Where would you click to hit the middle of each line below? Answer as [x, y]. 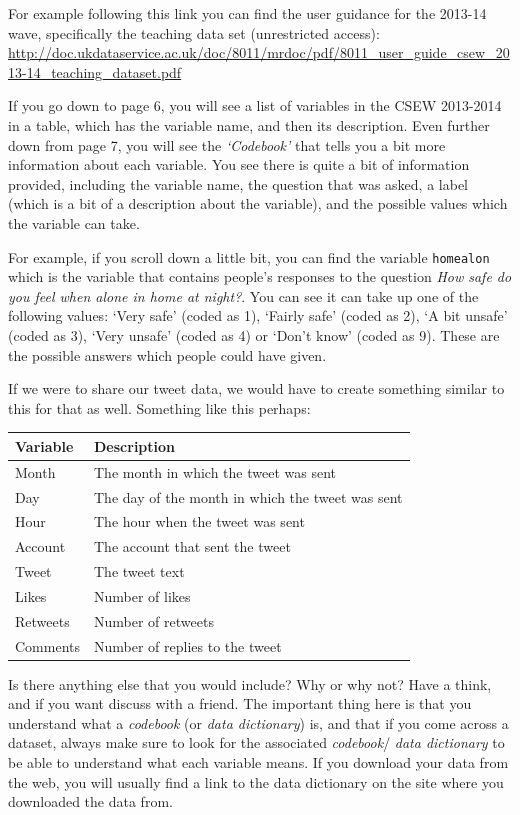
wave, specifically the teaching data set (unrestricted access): [194, 32]
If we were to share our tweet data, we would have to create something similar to [256, 388]
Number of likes [142, 595]
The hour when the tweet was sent [199, 521]
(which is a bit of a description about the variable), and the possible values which [258, 203]
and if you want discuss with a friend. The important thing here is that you [240, 703]
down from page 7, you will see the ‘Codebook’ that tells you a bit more [227, 144]
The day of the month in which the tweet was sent [248, 496]
